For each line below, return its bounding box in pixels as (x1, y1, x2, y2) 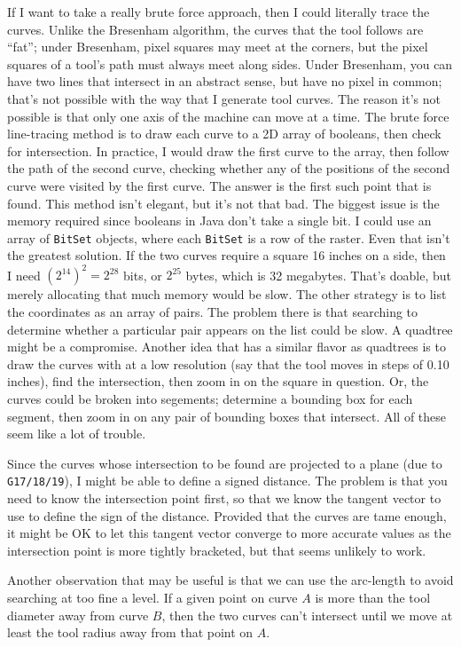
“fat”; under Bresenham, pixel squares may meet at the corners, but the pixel (7, 37, 428, 56)
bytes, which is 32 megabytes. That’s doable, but (185, 265, 451, 284)
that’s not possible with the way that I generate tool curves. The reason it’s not (7, 89, 441, 107)
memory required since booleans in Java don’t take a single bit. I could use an (7, 211, 432, 230)
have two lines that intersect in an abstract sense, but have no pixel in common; (7, 72, 442, 91)
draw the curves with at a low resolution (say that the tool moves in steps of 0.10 (7, 354, 449, 373)
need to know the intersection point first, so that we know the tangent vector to (7, 489, 441, 508)
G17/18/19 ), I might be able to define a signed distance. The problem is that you (7, 471, 448, 490)
